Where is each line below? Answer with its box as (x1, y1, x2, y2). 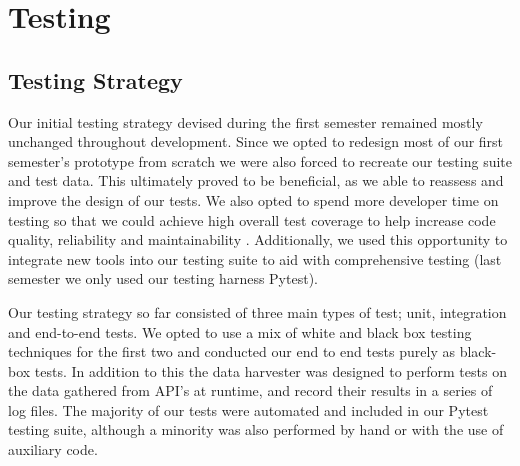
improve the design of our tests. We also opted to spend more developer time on (8, 189, 499, 210)
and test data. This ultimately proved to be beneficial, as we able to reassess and (8, 170, 504, 191)
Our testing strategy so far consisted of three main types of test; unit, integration (8, 301, 507, 322)
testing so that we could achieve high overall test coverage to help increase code (8, 209, 496, 230)
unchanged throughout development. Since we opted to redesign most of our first (8, 131, 504, 152)
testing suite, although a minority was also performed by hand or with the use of (8, 419, 504, 440)
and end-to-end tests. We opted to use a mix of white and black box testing (8, 321, 472, 342)
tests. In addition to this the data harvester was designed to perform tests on (34, 360, 507, 381)
